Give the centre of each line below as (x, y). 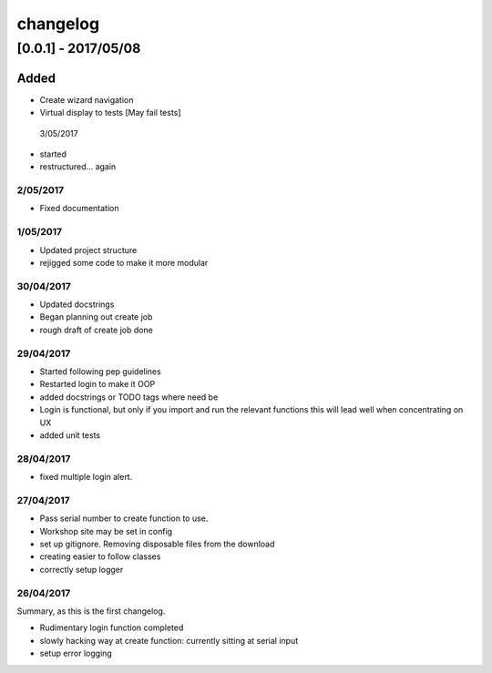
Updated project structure (88, 250)
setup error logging (76, 653)
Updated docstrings (77, 304)
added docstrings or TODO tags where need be (129, 397)
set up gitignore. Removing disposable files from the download (157, 544)
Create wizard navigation (87, 99)
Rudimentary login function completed (112, 627)
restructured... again (78, 167)
